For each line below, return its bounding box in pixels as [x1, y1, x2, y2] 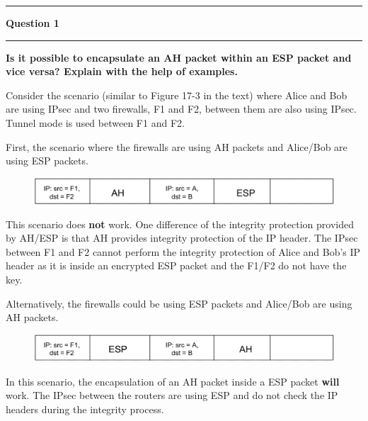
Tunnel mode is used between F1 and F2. [6, 115, 185, 130]
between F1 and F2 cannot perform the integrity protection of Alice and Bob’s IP [6, 244, 361, 259]
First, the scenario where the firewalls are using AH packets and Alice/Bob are [6, 139, 347, 154]
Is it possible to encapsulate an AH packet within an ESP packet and [6, 50, 352, 64]
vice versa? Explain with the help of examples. [6, 64, 238, 79]
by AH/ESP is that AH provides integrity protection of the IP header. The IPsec [6, 230, 358, 245]
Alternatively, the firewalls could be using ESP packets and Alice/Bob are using [6, 296, 352, 310]
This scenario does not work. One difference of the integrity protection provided [6, 216, 354, 231]
